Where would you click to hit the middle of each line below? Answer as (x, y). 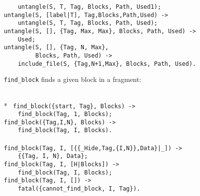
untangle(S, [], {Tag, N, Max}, (56, 48)
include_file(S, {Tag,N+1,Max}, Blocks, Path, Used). (107, 64)
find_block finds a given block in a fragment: (73, 79)
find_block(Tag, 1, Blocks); (65, 114)
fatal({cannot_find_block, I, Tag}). (79, 189)
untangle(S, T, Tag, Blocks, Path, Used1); (90, 7)
